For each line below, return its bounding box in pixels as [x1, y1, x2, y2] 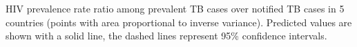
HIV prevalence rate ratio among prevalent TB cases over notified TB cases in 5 [6, 1, 345, 15]
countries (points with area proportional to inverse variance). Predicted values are [6, 15, 352, 29]
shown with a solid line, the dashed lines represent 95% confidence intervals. [6, 28, 327, 43]
